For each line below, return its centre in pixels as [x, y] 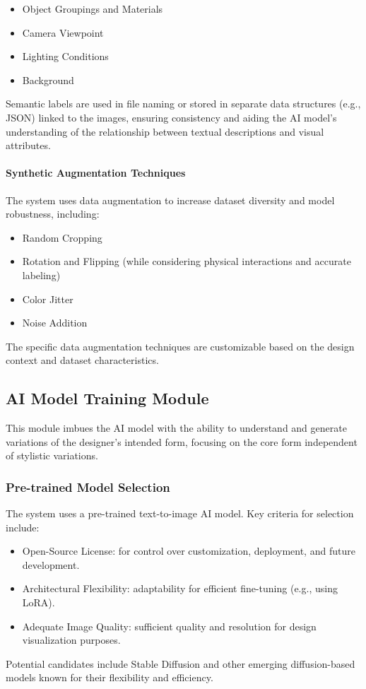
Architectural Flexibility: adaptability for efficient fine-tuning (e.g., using [180, 588]
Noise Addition [55, 323]
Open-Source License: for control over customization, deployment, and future [189, 551]
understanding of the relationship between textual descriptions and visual [165, 131]
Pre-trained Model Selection [88, 487]
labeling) [41, 275]
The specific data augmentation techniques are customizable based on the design [180, 346]
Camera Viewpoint [63, 32]
